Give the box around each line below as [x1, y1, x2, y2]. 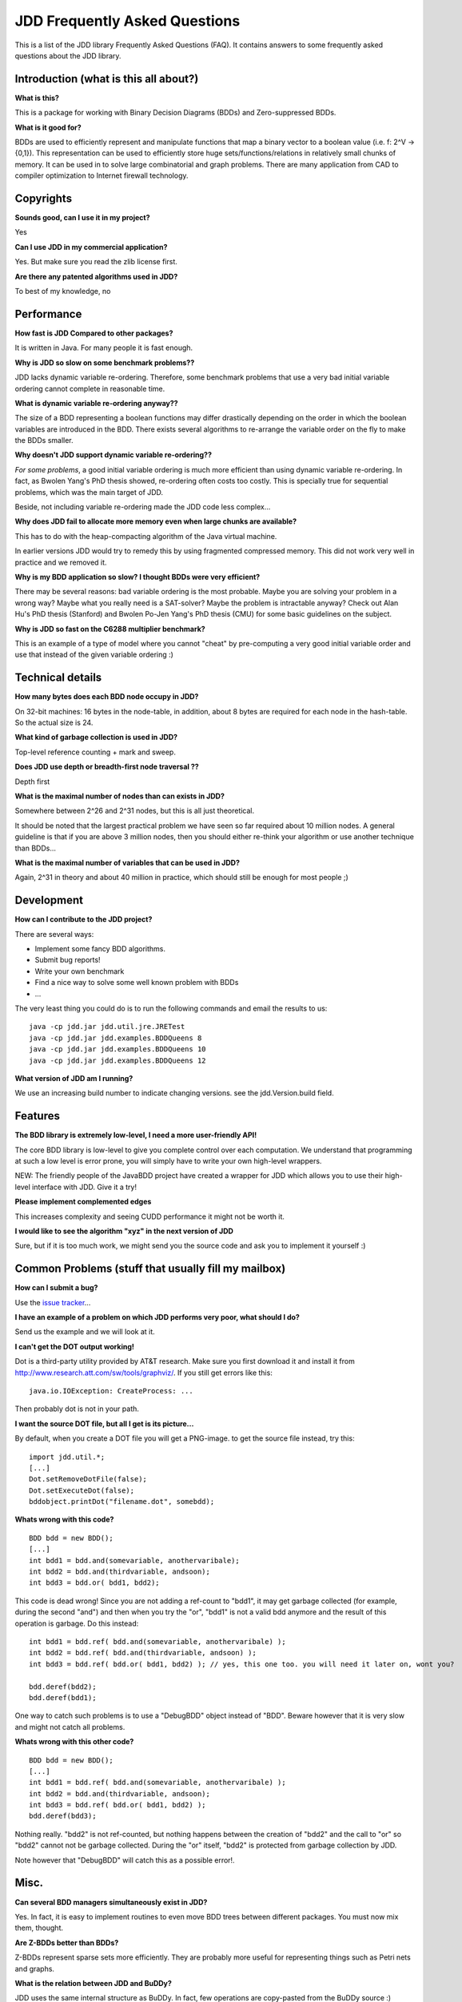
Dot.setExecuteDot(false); [29, 1485, 135, 1495]
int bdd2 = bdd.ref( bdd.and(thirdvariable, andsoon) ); [29, 1648, 257, 1658]
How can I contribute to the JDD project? [14, 915, 153, 924]
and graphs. [14, 1964, 55, 1973]
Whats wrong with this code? [14, 1514, 114, 1525]
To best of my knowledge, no [14, 287, 111, 296]
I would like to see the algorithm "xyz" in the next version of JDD [14, 1226, 233, 1236]
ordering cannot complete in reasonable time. [14, 384, 165, 393]
